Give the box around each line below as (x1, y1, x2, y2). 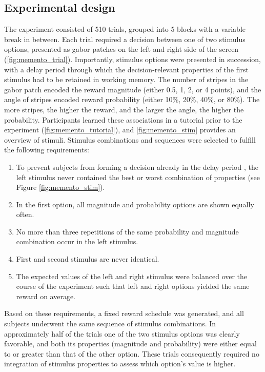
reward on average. (16, 290, 76, 301)
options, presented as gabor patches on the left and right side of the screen (4, 44, 239, 54)
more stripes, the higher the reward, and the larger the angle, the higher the (4, 104, 244, 114)
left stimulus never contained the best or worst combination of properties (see (16, 171, 260, 182)
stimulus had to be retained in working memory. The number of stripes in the (4, 74, 249, 85)
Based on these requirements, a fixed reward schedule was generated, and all (4, 308, 244, 319)
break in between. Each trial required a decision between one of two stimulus (4, 33, 246, 44)
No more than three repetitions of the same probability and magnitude (16, 226, 239, 237)
